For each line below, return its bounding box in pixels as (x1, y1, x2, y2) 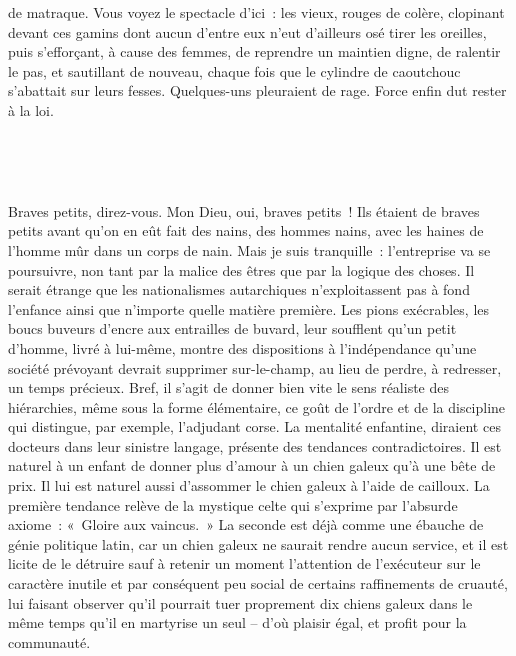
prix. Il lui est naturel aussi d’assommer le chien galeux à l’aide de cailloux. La (8, 475, 490, 496)
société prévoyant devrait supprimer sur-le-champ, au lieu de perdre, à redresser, (8, 357, 502, 378)
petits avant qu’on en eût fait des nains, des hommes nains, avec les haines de (8, 220, 484, 241)
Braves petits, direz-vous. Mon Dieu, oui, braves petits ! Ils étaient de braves (8, 200, 480, 221)
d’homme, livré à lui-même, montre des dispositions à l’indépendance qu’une (8, 337, 477, 358)
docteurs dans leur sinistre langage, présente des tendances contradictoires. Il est (8, 435, 502, 456)
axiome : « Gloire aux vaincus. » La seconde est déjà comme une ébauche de (8, 514, 484, 535)
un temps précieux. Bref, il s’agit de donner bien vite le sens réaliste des (8, 377, 449, 398)
